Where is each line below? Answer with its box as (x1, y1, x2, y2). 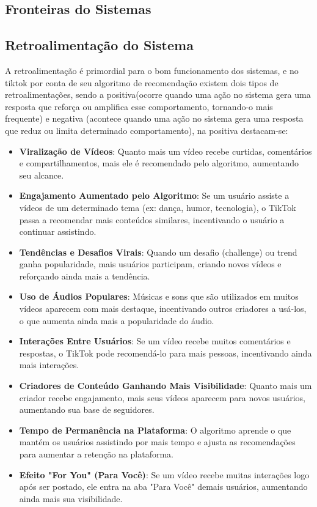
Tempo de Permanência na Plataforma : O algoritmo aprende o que (19, 423, 291, 436)
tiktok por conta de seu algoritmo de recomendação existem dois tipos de (5, 76, 279, 89)
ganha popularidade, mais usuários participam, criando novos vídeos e (19, 257, 282, 270)
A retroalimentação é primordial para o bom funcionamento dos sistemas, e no (5, 64, 299, 76)
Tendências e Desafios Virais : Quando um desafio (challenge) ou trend (19, 245, 297, 258)
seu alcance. (19, 168, 64, 181)
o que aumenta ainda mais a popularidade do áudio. (19, 314, 214, 327)
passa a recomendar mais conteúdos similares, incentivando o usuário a (19, 213, 285, 226)
